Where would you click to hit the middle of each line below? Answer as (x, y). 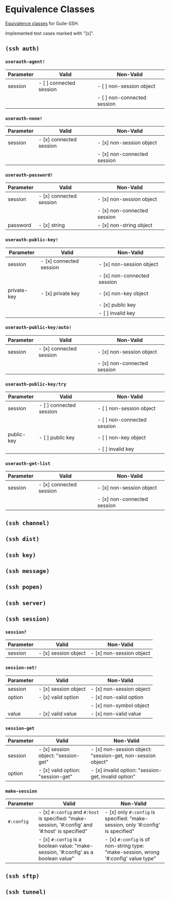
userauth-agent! (25, 62)
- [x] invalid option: (114, 770)
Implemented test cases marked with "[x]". (50, 33)
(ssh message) (27, 571)
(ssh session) (27, 619)
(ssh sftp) (22, 876)
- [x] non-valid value (116, 714)
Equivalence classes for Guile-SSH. (42, 23)
